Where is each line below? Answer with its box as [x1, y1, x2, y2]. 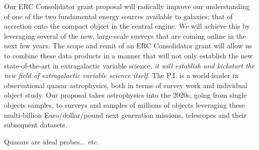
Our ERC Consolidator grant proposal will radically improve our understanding [4, 1, 250, 11]
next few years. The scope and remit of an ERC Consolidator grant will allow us [4, 40, 252, 51]
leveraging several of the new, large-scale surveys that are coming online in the [4, 30, 246, 41]
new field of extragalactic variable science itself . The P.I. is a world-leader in [4, 70, 239, 81]
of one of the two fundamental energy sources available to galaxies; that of [4, 11, 233, 21]
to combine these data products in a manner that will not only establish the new [4, 50, 253, 60]
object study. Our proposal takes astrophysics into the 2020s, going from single [4, 90, 247, 100]
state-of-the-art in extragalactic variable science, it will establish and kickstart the [4, 60, 255, 70]
